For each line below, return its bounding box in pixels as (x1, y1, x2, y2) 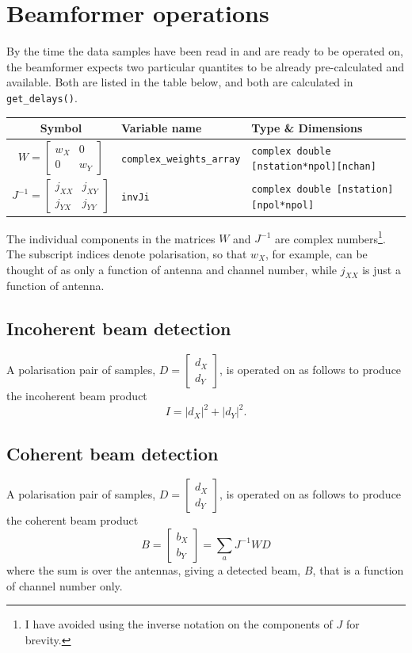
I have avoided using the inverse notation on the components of (25, 616, 333, 632)
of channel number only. (6, 577, 123, 594)
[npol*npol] (251, 199, 315, 211)
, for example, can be (265, 245, 368, 262)
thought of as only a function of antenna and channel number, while (6, 261, 338, 277)
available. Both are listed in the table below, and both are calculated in (6, 74, 353, 90)
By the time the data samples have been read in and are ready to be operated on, (6, 43, 403, 59)
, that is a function (312, 561, 404, 578)
